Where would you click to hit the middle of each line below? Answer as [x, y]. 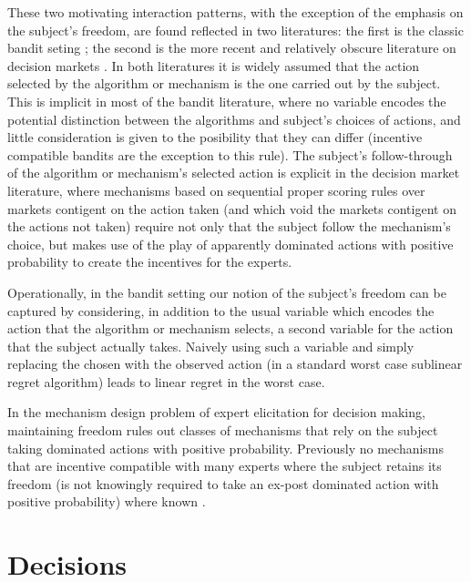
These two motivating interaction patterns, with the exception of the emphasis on [235, 12]
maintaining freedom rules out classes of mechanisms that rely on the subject [223, 430]
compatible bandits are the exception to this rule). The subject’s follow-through [230, 154]
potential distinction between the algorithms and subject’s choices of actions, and [234, 119]
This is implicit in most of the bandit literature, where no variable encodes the [227, 101]
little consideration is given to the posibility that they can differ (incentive [215, 137]
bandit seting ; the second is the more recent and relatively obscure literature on [232, 48]
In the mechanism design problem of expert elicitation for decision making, [216, 412]
